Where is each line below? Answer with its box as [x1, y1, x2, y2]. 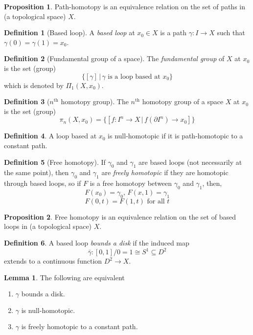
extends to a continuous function [4, 256, 102, 266]
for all [147, 198, 165, 205]
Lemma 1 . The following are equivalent [4, 272, 125, 282]
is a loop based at [108, 73, 161, 80]
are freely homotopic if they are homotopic [101, 167, 229, 178]
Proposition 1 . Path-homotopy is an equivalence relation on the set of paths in [4, 1, 246, 11]
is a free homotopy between [90, 178, 172, 188]
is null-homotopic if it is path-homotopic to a [108, 131, 243, 141]
